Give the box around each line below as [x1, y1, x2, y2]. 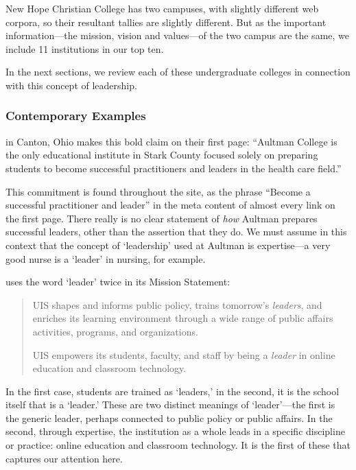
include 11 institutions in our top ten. [5, 41, 164, 56]
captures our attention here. [5, 451, 123, 465]
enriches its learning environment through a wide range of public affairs [32, 311, 333, 325]
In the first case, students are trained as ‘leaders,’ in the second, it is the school [5, 384, 340, 398]
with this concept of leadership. [5, 78, 137, 92]
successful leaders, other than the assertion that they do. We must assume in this [5, 224, 347, 239]
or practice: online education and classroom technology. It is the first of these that [5, 438, 351, 452]
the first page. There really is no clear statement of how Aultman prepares [5, 211, 318, 225]
